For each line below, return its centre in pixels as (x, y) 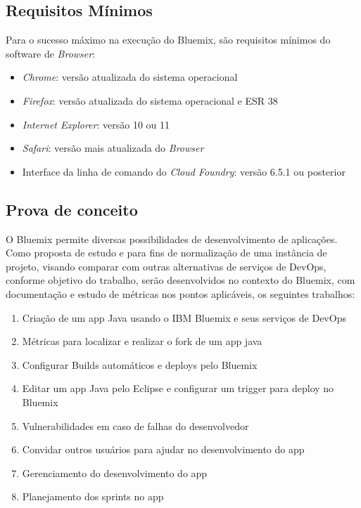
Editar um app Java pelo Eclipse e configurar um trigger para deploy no (178, 388)
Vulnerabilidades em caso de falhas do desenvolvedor (135, 425)
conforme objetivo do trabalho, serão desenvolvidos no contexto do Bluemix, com (180, 280)
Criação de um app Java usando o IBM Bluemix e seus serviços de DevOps (184, 317)
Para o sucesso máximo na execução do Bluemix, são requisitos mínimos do (168, 40)
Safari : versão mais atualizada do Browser (113, 148)
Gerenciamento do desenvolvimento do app (115, 473)
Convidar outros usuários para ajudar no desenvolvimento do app (163, 449)
